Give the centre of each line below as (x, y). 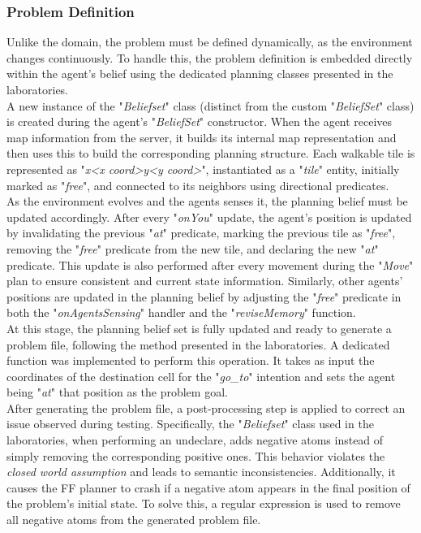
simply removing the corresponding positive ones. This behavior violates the (196, 455)
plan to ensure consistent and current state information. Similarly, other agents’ (205, 281)
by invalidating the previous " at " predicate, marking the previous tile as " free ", (201, 233)
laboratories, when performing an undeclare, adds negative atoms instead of (195, 440)
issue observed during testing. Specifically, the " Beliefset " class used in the (190, 424)
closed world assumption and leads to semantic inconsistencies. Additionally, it (201, 472)
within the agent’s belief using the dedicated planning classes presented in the (200, 74)
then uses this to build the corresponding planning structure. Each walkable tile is (211, 153)
